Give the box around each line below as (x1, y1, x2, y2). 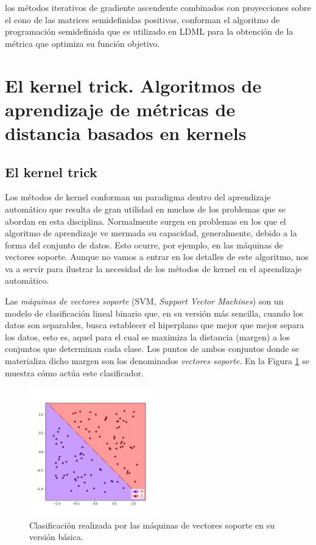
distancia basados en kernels (5, 120, 247, 145)
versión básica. (29, 530, 83, 543)
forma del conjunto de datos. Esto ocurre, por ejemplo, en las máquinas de (5, 238, 283, 251)
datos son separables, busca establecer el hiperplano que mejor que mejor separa (5, 318, 304, 331)
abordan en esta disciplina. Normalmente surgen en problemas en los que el (5, 214, 286, 227)
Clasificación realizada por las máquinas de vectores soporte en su (29, 518, 275, 531)
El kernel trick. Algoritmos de (5, 72, 262, 97)
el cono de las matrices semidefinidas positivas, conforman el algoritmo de (5, 13, 280, 26)
